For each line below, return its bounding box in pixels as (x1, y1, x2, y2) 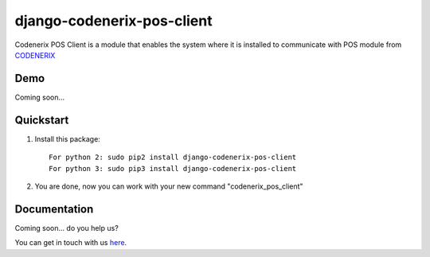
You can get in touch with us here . (14, 238, 127, 247)
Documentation (14, 202, 94, 216)
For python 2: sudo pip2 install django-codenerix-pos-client (49, 153, 297, 162)
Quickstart (14, 113, 69, 127)
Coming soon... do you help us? (14, 223, 119, 232)
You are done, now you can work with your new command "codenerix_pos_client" (34, 181, 303, 191)
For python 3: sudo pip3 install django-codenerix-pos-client (49, 164, 297, 173)
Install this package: (34, 134, 101, 143)
